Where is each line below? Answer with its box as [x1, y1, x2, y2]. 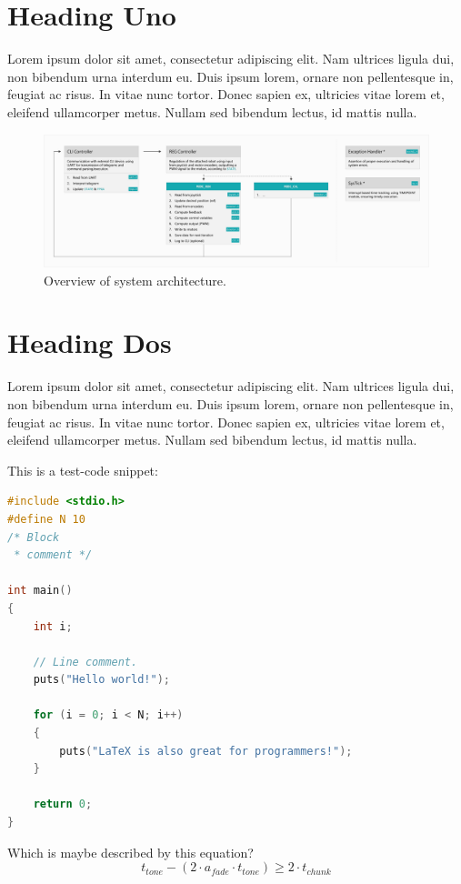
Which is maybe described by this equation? [7, 842, 254, 861]
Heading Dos [7, 324, 172, 361]
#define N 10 [7, 512, 85, 526]
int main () [7, 584, 73, 598]
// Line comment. [33, 655, 138, 668]
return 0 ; [33, 798, 93, 811]
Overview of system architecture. [44, 270, 226, 289]
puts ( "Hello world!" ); [33, 673, 171, 687]
